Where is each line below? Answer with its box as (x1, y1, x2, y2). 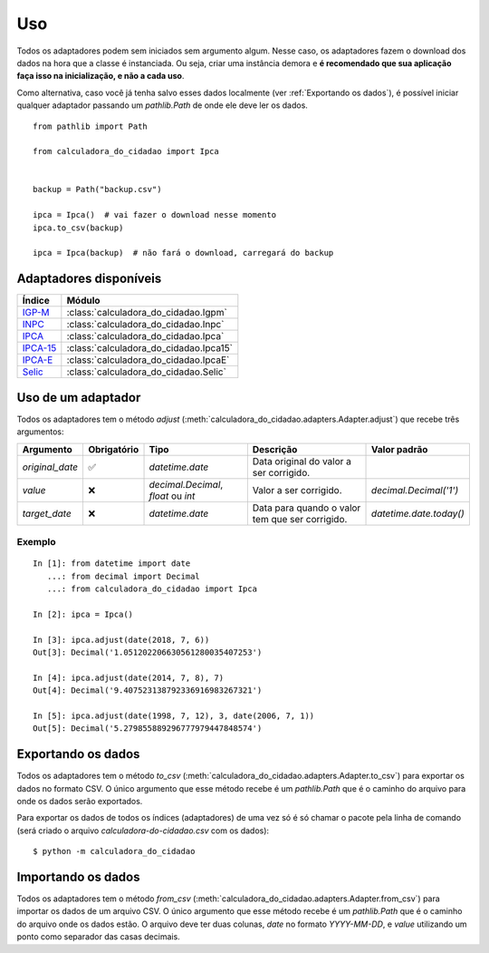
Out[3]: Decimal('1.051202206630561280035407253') (33, 647, 263, 657)
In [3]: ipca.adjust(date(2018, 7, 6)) (33, 635, 210, 645)
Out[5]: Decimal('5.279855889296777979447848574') (33, 724, 263, 734)
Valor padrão (371, 442, 428, 455)
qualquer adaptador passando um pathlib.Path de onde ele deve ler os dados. (16, 100, 308, 111)
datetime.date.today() (371, 507, 465, 520)
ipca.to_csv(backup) (33, 222, 124, 233)
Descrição (252, 442, 298, 455)
